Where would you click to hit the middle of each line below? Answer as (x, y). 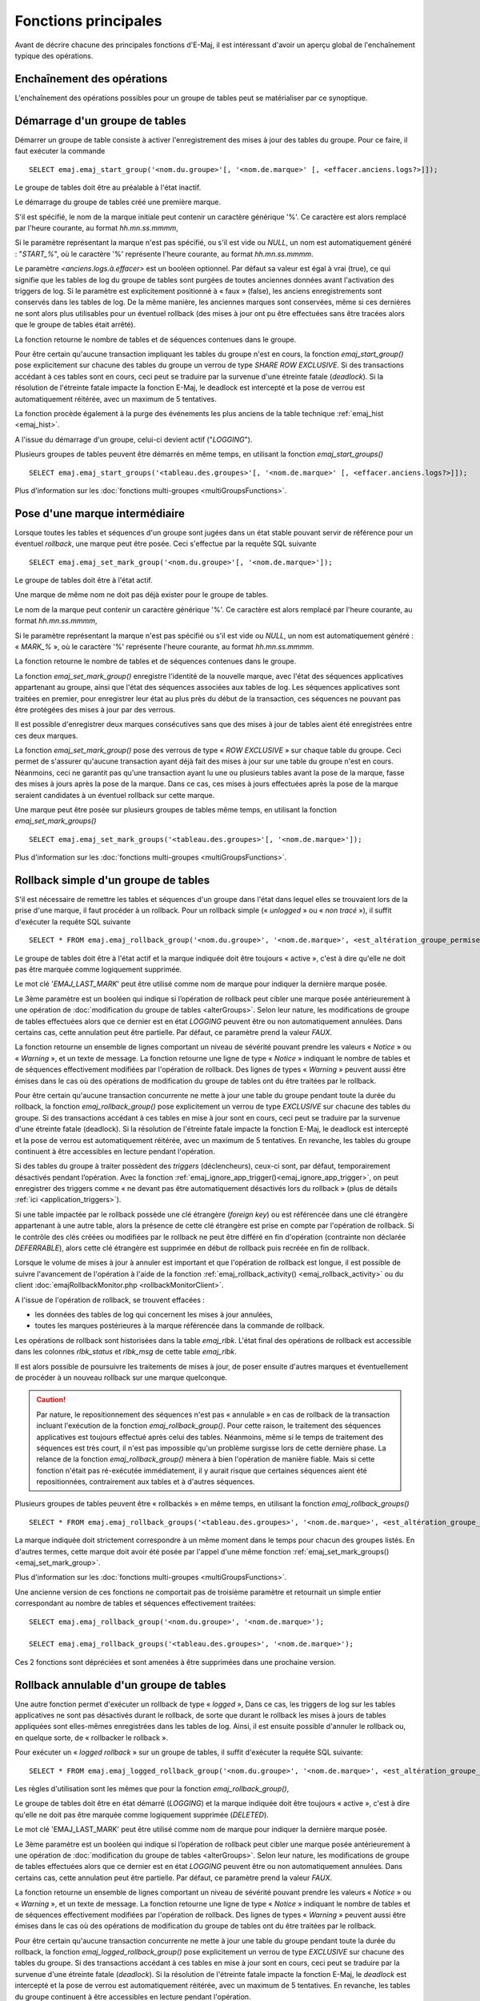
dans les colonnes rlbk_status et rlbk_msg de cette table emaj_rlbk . (126, 1352)
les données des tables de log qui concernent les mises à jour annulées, (154, 1314)
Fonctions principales (88, 21)
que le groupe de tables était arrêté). (75, 325)
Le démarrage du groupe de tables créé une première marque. (118, 202)
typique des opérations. (54, 55)
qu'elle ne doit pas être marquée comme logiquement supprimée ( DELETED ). (142, 1815)
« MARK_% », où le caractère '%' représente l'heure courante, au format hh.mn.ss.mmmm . (164, 646)
